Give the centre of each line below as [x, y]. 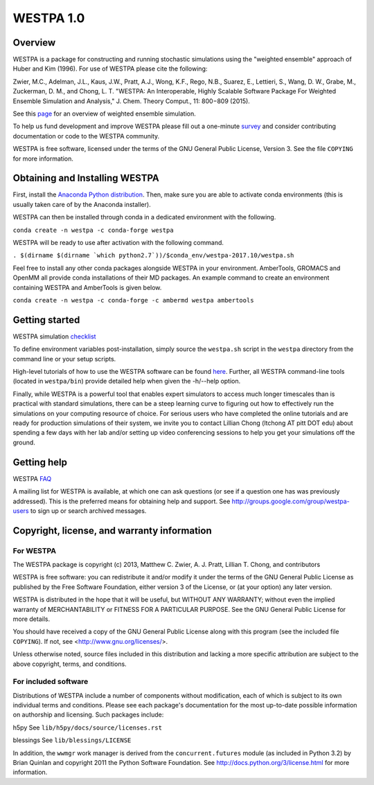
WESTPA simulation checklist [54, 336]
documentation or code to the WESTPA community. [86, 136]
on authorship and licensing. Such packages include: [88, 715]
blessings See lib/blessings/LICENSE [72, 740]
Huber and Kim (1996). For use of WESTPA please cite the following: [110, 69]
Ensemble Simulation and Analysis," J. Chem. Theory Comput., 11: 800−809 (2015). [132, 101]
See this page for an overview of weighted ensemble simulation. [105, 114]
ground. [24, 442]
